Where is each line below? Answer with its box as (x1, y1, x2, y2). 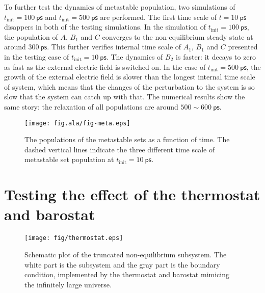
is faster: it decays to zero (176, 51, 256, 62)
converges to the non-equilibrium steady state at (102, 31, 253, 42)
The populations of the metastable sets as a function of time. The (24, 134, 230, 145)
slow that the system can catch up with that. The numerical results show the (4, 91, 245, 102)
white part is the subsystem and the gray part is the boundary (24, 259, 220, 270)
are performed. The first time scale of (100, 11, 217, 22)
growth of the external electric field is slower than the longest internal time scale (4, 71, 255, 82)
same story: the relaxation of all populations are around (4, 101, 178, 112)
